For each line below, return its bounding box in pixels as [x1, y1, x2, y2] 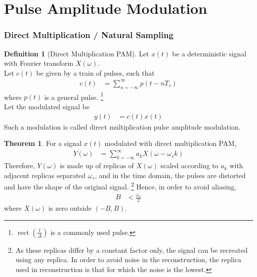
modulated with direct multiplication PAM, [104, 138, 237, 148]
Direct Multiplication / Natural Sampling [4, 29, 173, 41]
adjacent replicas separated [4, 170, 86, 180]
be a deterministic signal [172, 48, 247, 58]
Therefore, [4, 160, 35, 171]
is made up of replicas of [60, 160, 134, 171]
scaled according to [160, 160, 218, 171]
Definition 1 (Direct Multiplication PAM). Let [4, 48, 149, 58]
